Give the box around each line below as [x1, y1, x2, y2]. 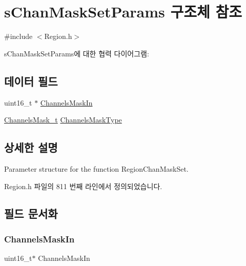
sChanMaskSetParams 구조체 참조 [4, 1, 242, 22]
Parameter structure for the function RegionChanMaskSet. [4, 163, 189, 174]
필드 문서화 [4, 206, 58, 221]
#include [4, 31, 33, 42]
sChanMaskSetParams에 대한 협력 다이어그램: [4, 48, 149, 58]
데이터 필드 [4, 73, 58, 89]
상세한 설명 [4, 139, 58, 155]
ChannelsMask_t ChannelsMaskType [4, 114, 122, 125]
